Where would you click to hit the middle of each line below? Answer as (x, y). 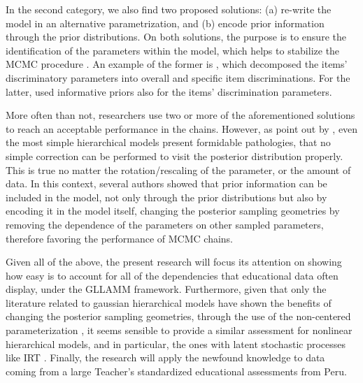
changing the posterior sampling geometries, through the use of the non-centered (178, 316)
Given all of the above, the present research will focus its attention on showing (174, 262)
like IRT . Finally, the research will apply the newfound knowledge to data (165, 357)
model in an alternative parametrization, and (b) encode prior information (165, 23)
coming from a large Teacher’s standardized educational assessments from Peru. (176, 371)
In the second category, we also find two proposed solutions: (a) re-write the (169, 9)
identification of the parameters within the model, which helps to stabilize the (173, 50)
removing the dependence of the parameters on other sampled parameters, (165, 224)
